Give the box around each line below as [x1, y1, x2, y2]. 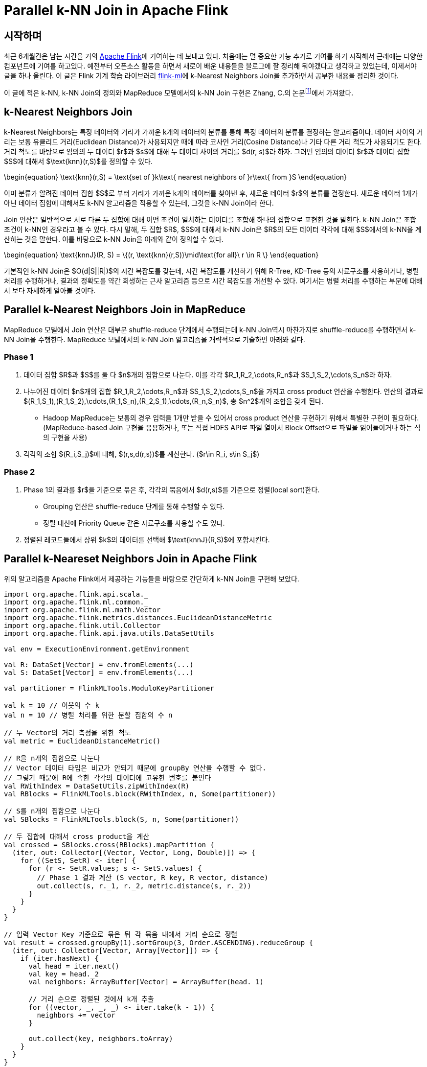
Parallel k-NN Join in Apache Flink [4, 2, 228, 19]
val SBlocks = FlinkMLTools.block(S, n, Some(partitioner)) [4, 815, 239, 823]
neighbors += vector [37, 1011, 115, 1019]
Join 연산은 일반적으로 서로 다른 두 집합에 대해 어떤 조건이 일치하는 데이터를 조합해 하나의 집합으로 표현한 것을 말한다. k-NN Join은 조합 [4, 215, 417, 224]
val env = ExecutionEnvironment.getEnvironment [4, 645, 190, 653]
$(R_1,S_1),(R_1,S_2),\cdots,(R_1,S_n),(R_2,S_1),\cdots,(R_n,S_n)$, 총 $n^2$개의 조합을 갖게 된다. [23, 397, 324, 406]
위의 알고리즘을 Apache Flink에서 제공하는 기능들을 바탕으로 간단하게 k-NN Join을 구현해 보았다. [4, 574, 299, 583]
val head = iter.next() [28, 962, 120, 970]
